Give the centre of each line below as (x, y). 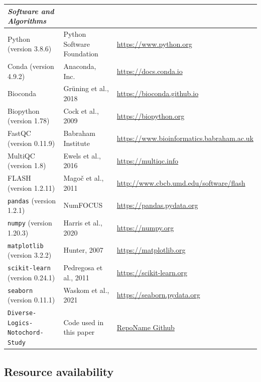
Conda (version (31, 66)
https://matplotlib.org (151, 250)
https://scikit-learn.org (152, 272)
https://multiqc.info (148, 160)
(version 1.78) (29, 121)
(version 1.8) (27, 165)
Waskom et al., (86, 290)
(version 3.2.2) (30, 255)
